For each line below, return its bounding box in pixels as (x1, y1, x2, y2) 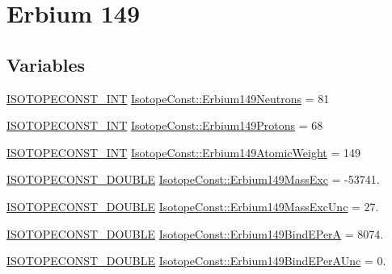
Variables (6, 52, 86, 77)
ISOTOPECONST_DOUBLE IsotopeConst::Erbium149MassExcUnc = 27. (6, 197, 379, 214)
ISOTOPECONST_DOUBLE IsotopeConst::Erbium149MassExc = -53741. (6, 171, 380, 188)
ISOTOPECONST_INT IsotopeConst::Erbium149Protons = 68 (6, 117, 323, 134)
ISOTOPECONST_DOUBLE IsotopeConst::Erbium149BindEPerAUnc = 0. (6, 252, 386, 269)
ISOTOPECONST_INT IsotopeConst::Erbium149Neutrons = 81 (6, 89, 330, 106)
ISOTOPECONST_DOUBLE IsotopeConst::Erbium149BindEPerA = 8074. (6, 225, 384, 242)
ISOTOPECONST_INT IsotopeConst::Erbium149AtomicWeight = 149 (6, 143, 360, 160)
